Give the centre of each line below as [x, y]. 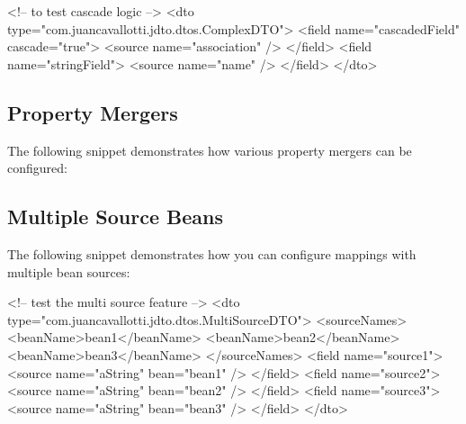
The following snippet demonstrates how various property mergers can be [210, 150]
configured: [37, 168]
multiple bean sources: [69, 271]
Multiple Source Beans [116, 217]
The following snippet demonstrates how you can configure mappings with [212, 253]
